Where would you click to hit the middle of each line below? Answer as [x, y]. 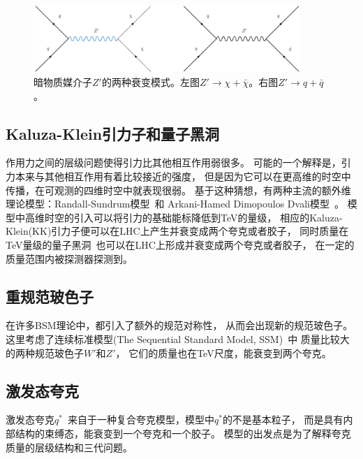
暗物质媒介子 [63, 81]
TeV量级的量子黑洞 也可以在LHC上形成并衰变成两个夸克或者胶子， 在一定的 [180, 244]
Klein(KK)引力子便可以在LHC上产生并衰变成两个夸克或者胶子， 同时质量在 [177, 231]
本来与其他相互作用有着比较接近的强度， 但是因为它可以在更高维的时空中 [183, 176]
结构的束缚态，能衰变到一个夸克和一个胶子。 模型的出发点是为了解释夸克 [183, 433]
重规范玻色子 [50, 296]
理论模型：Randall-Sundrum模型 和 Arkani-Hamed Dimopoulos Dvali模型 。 [175, 204]
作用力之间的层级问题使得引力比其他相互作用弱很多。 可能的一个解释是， [173, 162]
